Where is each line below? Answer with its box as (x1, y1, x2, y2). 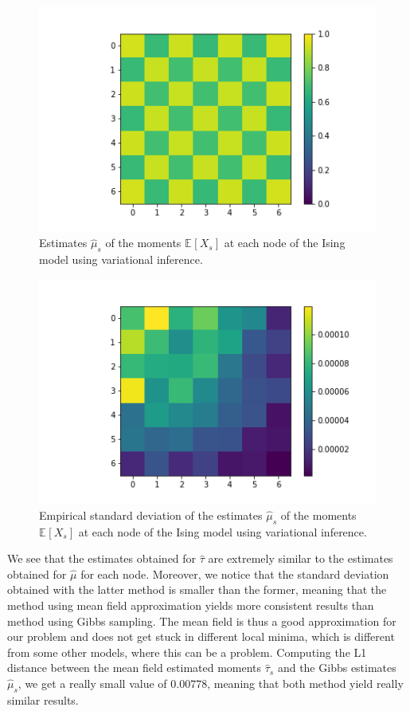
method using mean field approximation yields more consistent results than (7, 597, 374, 614)
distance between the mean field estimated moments (7, 659, 262, 676)
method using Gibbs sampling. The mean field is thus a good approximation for (7, 612, 396, 629)
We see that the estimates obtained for (7, 550, 197, 567)
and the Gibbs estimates (277, 659, 396, 676)
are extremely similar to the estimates (208, 550, 393, 567)
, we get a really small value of (18, 675, 167, 692)
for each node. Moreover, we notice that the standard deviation (80, 565, 389, 582)
